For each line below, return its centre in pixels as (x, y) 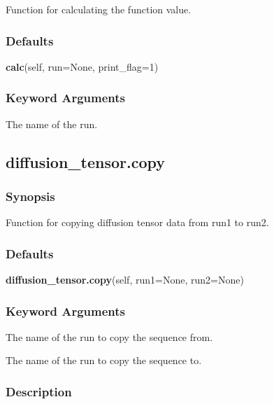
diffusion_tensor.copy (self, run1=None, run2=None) (125, 280)
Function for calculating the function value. (99, 9)
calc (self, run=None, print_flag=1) (82, 66)
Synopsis (30, 196)
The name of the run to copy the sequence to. (104, 360)
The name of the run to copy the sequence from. (109, 336)
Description (39, 391)
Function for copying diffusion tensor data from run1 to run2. (137, 222)
